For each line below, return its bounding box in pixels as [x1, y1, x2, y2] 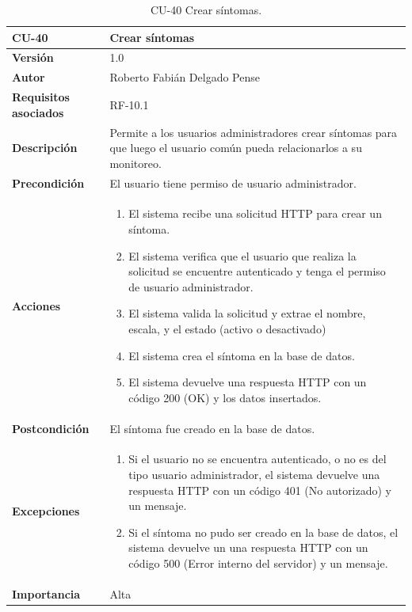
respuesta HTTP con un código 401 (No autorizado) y [128, 481, 392, 498]
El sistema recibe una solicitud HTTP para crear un [128, 205, 382, 222]
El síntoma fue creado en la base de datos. [109, 420, 315, 436]
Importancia [12, 585, 81, 602]
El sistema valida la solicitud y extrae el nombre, [128, 305, 366, 321]
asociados [12, 104, 64, 120]
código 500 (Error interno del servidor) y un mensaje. [128, 555, 388, 572]
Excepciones [12, 503, 80, 519]
